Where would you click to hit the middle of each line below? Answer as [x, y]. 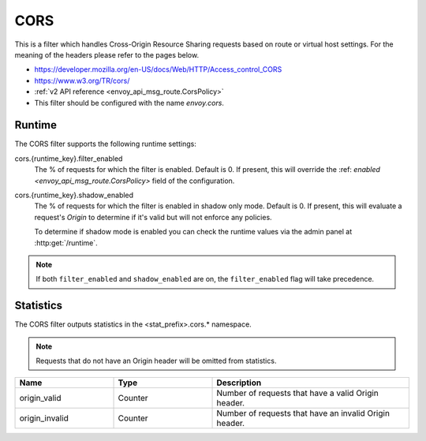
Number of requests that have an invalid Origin [303, 413]
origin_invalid [44, 418]
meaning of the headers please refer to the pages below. [107, 54]
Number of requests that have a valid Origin [297, 393]
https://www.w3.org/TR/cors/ [82, 80]
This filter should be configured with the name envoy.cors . [129, 103]
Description [239, 383]
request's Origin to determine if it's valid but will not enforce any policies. [153, 217]
